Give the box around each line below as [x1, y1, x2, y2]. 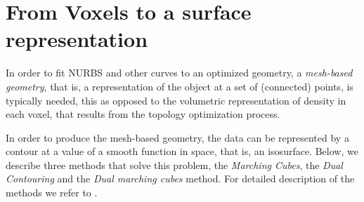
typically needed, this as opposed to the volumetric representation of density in [6, 93, 346, 107]
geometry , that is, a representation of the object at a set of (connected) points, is [6, 79, 353, 93]
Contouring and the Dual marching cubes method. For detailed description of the [6, 171, 355, 186]
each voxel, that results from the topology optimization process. [6, 107, 280, 121]
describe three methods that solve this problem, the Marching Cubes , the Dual [6, 157, 343, 172]
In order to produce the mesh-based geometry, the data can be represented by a [6, 130, 349, 144]
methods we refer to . [6, 185, 98, 200]
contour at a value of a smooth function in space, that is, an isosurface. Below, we [6, 144, 358, 159]
